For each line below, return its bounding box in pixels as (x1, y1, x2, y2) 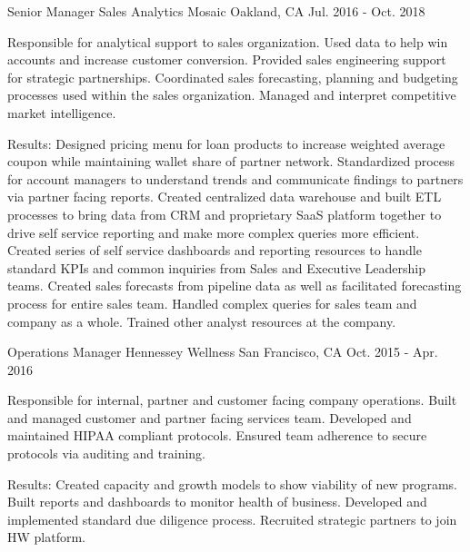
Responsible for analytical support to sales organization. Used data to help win (7, 32, 448, 51)
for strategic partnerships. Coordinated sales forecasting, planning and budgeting (7, 67, 458, 86)
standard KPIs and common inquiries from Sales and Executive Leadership (7, 258, 426, 277)
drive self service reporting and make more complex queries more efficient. (7, 222, 420, 241)
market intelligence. (7, 103, 116, 122)
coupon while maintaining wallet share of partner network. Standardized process (7, 152, 455, 171)
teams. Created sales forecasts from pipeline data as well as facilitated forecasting (7, 276, 462, 295)
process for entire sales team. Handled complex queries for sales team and (7, 293, 417, 312)
